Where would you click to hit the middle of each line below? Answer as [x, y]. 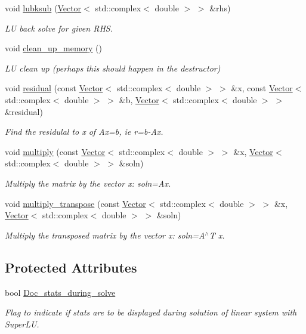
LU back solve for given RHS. [59, 28]
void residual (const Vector [54, 88]
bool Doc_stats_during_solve [60, 292]
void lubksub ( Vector [43, 8]
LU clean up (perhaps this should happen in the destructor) [113, 68]
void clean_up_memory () [54, 48]
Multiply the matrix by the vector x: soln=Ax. [88, 183]
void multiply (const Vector [55, 151]
